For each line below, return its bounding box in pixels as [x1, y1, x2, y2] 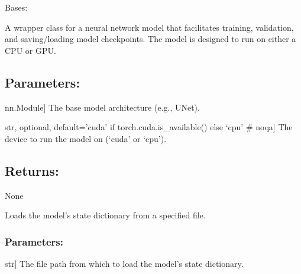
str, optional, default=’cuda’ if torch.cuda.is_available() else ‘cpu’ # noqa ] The [5, 121, 293, 133]
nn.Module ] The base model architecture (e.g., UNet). [5, 101, 200, 113]
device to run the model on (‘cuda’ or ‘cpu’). [5, 132, 167, 144]
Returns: [5, 161, 59, 179]
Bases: [5, 1, 28, 13]
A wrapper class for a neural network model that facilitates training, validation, [5, 21, 294, 33]
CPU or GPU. [5, 44, 56, 56]
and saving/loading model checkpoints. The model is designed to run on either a [5, 33, 296, 45]
